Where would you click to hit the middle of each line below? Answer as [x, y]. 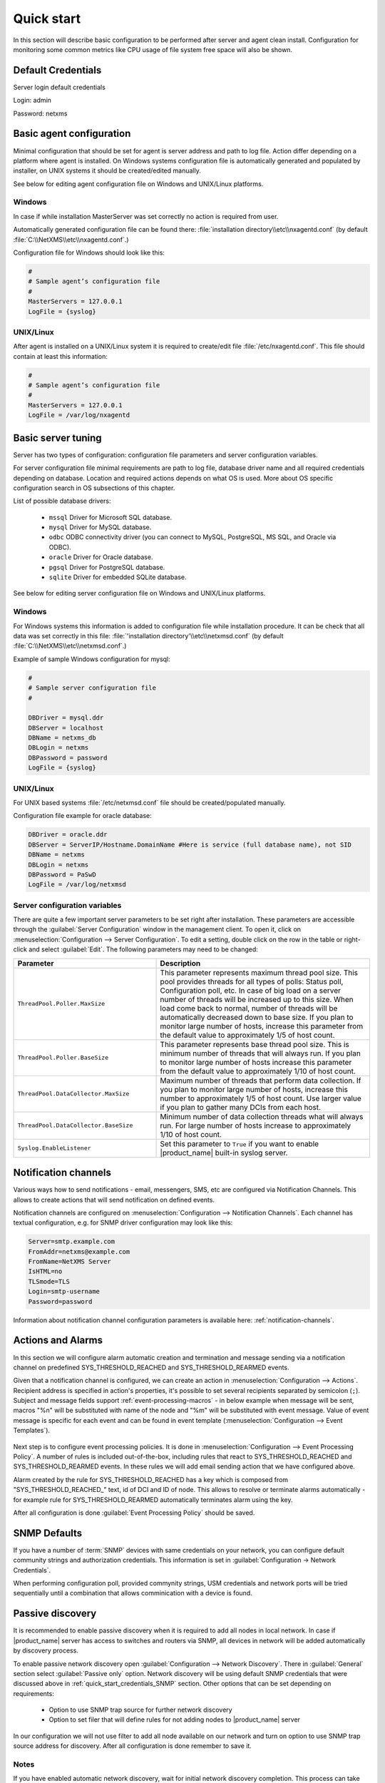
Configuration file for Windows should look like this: [89, 252]
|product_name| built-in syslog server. [224, 1153]
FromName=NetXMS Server [70, 1262]
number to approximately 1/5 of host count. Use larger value [261, 1098]
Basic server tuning [58, 438]
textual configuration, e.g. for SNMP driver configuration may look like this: [123, 1222]
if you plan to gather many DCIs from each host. [240, 1107]
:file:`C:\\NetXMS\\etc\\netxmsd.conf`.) [70, 646]
